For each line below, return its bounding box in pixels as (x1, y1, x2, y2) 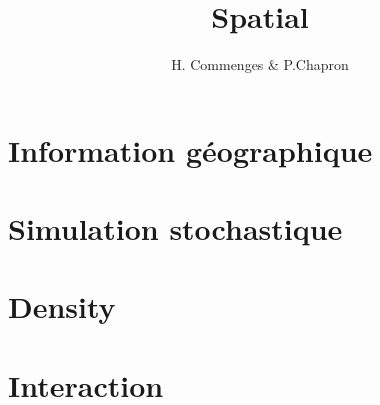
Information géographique (8, 129, 373, 170)
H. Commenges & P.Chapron (171, 54, 349, 75)
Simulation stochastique (8, 208, 343, 249)
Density (8, 286, 116, 327)
